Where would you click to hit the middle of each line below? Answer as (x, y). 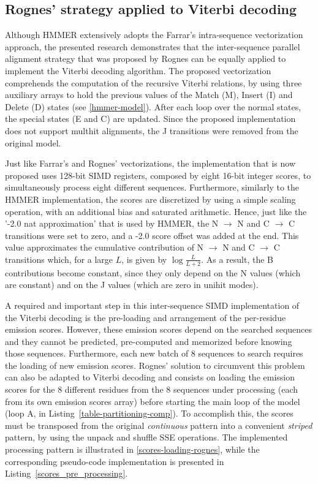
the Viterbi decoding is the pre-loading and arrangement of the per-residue (146, 317)
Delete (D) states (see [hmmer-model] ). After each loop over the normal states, (153, 106)
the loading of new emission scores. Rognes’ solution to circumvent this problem (155, 365)
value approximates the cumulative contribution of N (104, 247)
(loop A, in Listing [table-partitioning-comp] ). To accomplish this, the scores (149, 413)
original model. (33, 142)
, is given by (144, 259)
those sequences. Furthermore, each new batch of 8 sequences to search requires (154, 353)
